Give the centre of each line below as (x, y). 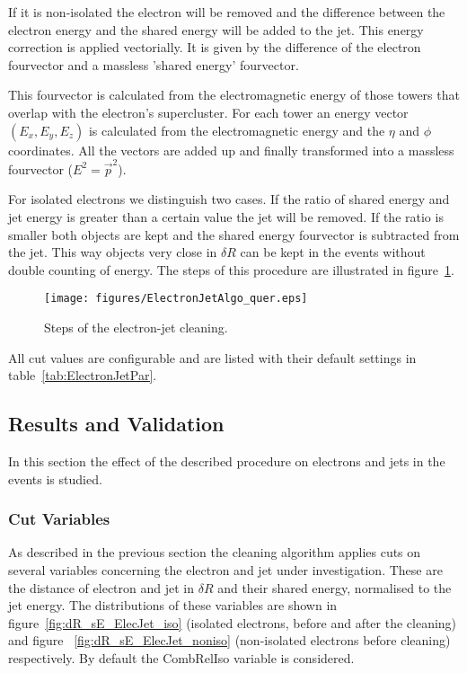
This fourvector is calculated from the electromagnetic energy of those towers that (234, 95)
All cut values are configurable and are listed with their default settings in (212, 357)
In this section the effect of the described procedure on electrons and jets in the (227, 461)
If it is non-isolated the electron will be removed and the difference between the (227, 12)
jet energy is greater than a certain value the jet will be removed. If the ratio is (226, 217)
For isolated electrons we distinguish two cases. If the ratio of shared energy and (229, 199)
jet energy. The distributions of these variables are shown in (173, 605)
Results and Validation (116, 424)
